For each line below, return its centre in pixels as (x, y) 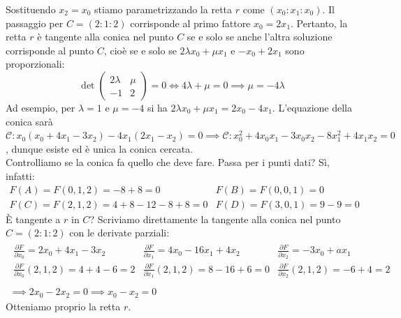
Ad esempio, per (41, 107)
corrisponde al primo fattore (190, 23)
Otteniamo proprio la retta (63, 306)
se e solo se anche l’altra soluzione (260, 37)
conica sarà (29, 121)
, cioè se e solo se (140, 50)
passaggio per (35, 23)
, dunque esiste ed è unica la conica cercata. (100, 148)
